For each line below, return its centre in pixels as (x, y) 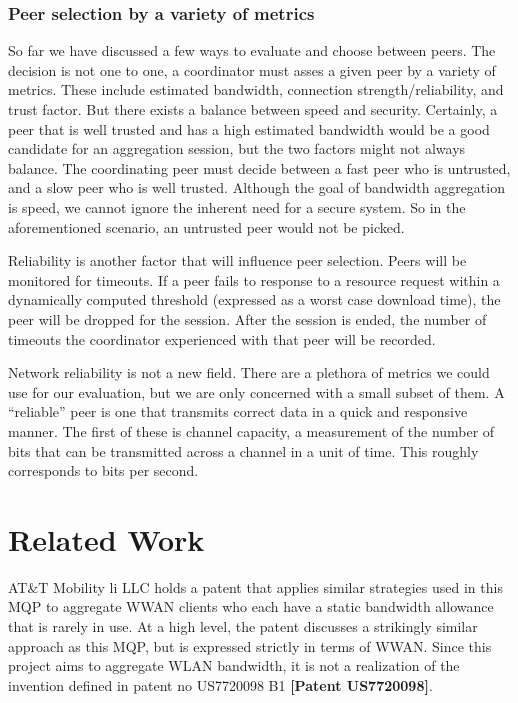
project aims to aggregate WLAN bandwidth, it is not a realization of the (234, 665)
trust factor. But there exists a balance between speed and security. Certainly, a (253, 109)
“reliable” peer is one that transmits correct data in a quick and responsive (238, 411)
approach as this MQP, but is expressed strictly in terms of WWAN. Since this (250, 645)
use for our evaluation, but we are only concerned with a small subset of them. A (256, 391)
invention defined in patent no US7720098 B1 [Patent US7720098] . (220, 684)
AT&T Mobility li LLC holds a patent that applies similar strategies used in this (255, 586)
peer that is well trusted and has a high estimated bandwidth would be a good (249, 128)
